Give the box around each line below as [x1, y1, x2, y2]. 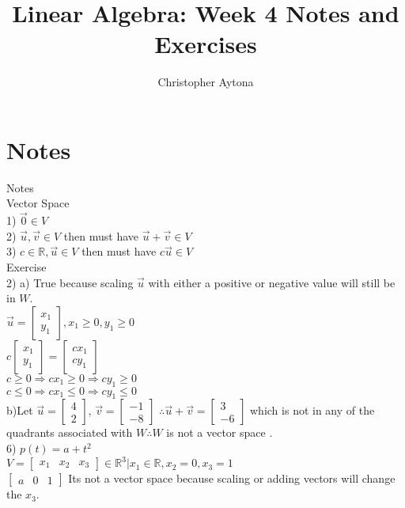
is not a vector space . [166, 424, 273, 441]
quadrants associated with [6, 424, 133, 441]
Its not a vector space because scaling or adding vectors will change [68, 470, 396, 487]
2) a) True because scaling [6, 274, 134, 290]
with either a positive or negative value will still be [148, 274, 396, 290]
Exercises [154, 28, 257, 60]
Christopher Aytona [157, 74, 254, 90]
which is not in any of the [250, 402, 375, 419]
